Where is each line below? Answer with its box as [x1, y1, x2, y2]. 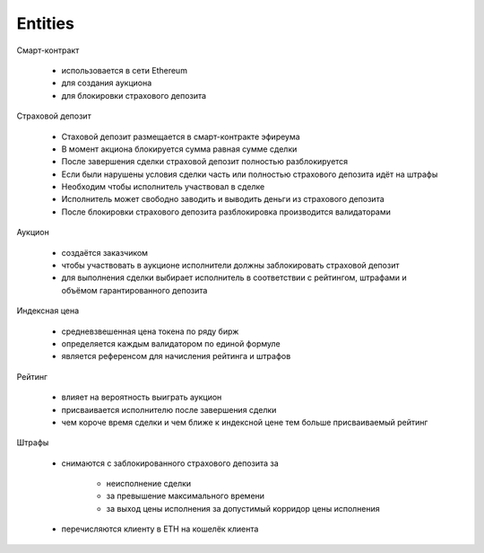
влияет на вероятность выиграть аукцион [61, 391, 222, 403]
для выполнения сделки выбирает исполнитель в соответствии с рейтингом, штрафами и [61, 272, 407, 283]
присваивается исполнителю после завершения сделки [61, 404, 277, 415]
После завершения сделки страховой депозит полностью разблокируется [61, 156, 349, 167]
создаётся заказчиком [61, 247, 148, 258]
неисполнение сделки [106, 478, 192, 489]
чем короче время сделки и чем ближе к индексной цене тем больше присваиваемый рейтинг [61, 417, 428, 427]
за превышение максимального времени [106, 490, 264, 502]
